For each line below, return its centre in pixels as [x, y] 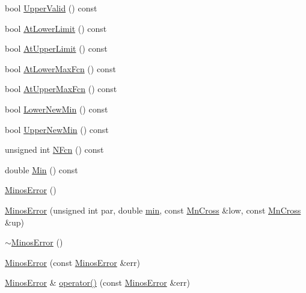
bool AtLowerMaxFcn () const [60, 68]
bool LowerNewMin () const [57, 109]
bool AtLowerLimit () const [56, 28]
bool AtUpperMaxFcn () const [61, 89]
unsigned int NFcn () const [54, 150]
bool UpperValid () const [51, 8]
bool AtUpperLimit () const [56, 48]
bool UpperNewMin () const [57, 129]
